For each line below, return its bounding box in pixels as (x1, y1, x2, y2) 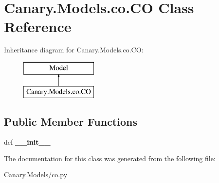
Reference (4, 17, 72, 36)
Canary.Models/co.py (4, 169, 68, 180)
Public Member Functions (4, 114, 137, 129)
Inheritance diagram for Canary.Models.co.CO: (4, 45, 144, 55)
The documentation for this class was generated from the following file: (4, 153, 216, 163)
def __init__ (4, 137, 51, 147)
